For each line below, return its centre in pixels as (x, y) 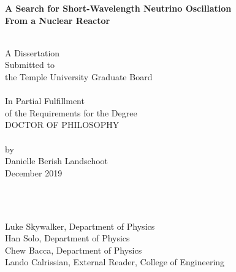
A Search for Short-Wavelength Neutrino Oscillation (118, 8)
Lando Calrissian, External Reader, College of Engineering (115, 262)
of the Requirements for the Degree (71, 112)
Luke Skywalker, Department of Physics (80, 226)
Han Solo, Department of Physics (67, 238)
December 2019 (34, 172)
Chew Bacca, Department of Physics (74, 250)
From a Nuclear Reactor (58, 20)
